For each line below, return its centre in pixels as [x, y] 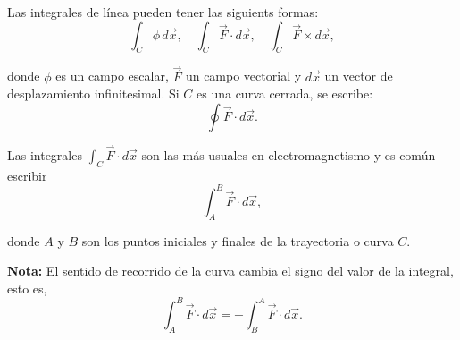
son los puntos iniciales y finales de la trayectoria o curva [238, 240]
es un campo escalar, [112, 76]
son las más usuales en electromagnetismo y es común [289, 155]
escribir [27, 175]
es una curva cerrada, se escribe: [285, 93]
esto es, [27, 288]
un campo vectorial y [243, 76]
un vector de [359, 76]
